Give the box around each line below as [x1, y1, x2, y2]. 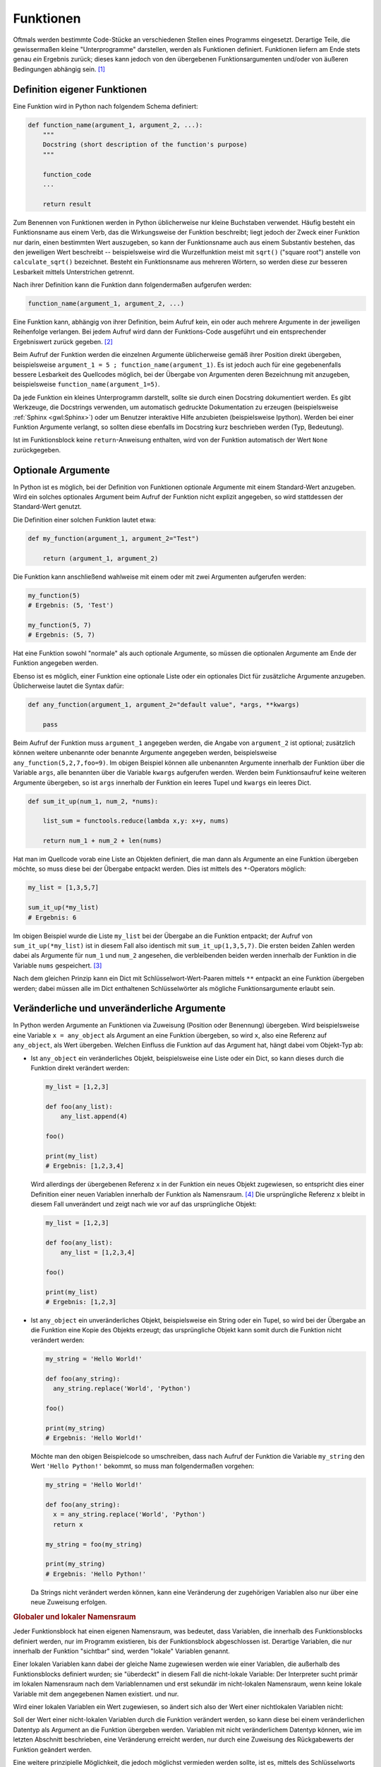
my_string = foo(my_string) [45, 1540, 143, 1548]
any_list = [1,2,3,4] [60, 1248, 135, 1257]
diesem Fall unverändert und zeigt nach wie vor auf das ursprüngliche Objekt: [30, 1199, 257, 1208]
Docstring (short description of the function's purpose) [42, 141, 248, 148]
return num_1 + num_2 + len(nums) [42, 837, 162, 845]
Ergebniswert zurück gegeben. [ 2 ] [13, 337, 113, 346]
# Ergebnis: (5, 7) [28, 631, 95, 639]
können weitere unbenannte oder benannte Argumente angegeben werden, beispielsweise [13, 749, 277, 757]
